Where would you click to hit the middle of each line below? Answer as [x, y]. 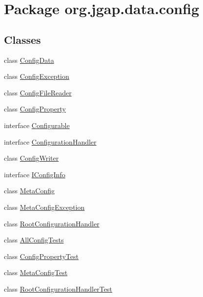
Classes [22, 39]
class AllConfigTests [34, 240]
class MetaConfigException [44, 207]
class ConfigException [37, 76]
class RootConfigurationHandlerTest [58, 288]
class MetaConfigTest [36, 272]
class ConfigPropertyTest [41, 256]
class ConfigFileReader [38, 92]
